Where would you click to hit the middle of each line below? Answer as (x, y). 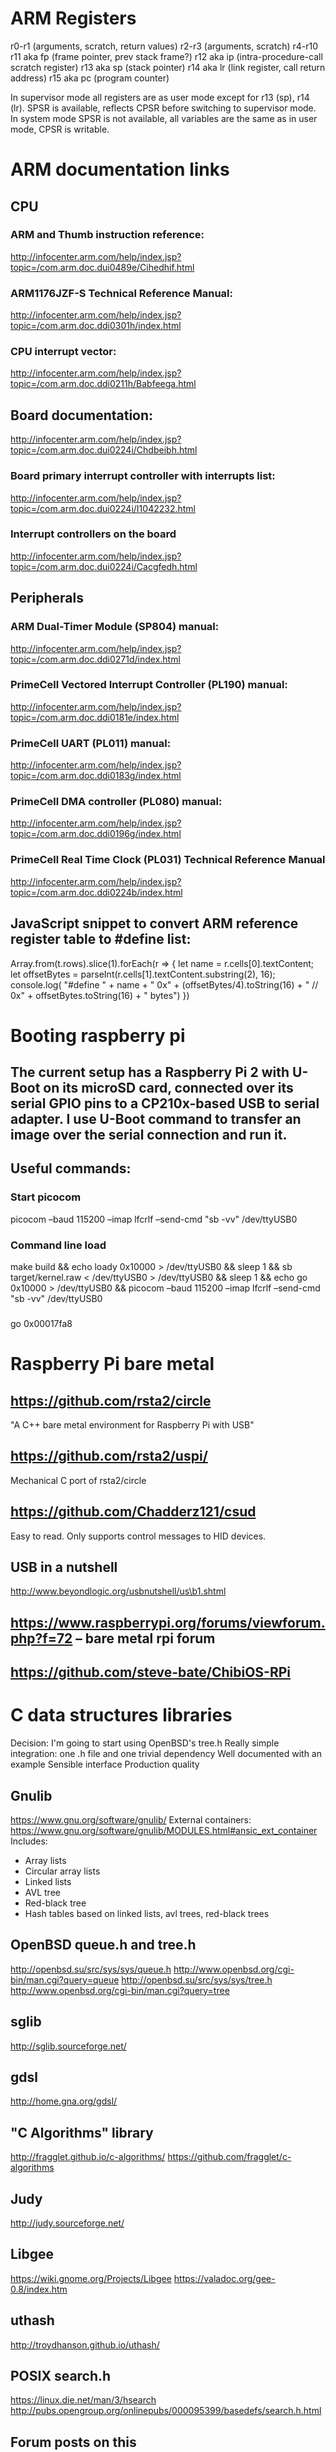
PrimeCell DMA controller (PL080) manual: (116, 802)
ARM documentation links (120, 169)
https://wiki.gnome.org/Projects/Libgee (91, 2278)
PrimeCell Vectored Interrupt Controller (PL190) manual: (149, 685)
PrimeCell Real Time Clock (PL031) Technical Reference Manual (168, 860)
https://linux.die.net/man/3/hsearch (83, 2400)
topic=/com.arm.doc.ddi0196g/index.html (96, 834)
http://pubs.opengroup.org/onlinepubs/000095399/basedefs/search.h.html (166, 2411)
